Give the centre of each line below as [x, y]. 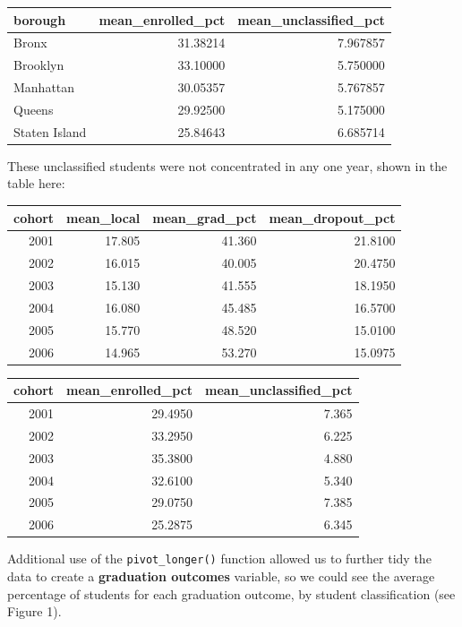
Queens [34, 109]
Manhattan [44, 87]
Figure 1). [34, 611]
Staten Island [50, 131]
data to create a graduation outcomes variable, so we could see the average [221, 575]
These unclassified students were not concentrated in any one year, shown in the [227, 165]
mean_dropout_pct [332, 217]
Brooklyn [39, 65]
